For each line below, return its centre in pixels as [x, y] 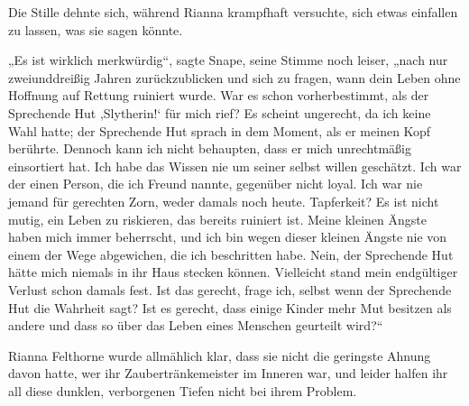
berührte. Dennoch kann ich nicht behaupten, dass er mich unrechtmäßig [210, 148]
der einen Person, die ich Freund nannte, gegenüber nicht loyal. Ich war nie [216, 184]
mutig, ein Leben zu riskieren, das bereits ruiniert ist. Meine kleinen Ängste [217, 219]
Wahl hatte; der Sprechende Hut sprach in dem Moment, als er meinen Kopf [220, 130]
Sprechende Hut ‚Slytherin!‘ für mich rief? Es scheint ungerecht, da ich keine [220, 112]
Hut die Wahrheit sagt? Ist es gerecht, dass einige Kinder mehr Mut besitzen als [230, 307]
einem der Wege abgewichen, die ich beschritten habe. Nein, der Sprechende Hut [231, 254]
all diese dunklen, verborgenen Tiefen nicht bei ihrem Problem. [183, 390]
